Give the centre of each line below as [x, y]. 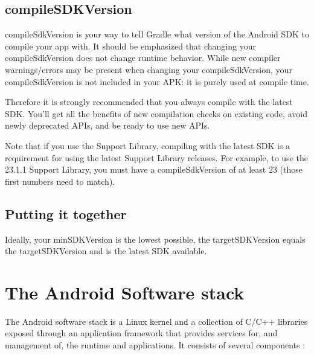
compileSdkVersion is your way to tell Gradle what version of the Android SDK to [157, 34]
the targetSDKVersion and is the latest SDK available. [106, 251]
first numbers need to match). [60, 181]
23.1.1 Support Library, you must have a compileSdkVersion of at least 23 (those [154, 169]
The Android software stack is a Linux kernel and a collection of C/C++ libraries [156, 321]
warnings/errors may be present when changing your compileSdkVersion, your [149, 69]
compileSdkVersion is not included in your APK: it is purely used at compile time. [157, 81]
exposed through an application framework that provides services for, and [141, 333]
